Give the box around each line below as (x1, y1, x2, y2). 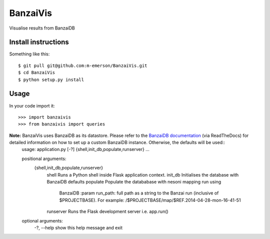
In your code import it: (9, 102, 55, 108)
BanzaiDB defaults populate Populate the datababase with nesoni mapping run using (46, 179, 221, 185)
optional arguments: (21, 217, 63, 223)
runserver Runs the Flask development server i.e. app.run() (46, 208, 168, 214)
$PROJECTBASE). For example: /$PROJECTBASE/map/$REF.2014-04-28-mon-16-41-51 (59, 197, 241, 203)
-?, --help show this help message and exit (34, 225, 122, 230)
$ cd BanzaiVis (18, 70, 55, 75)
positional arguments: (21, 155, 66, 161)
